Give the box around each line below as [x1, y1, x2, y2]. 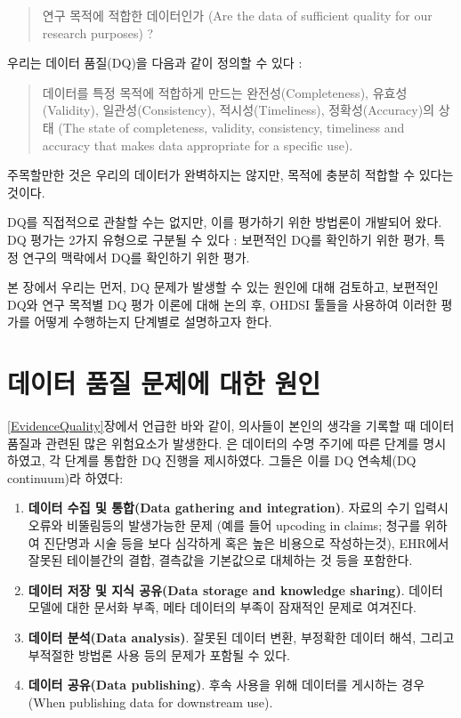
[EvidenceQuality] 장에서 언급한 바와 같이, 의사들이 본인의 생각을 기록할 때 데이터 [7, 416, 455, 435]
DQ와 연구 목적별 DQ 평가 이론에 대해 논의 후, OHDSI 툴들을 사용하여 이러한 [7, 294, 437, 313]
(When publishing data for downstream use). [28, 692, 273, 711]
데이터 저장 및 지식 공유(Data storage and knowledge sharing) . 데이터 [28, 580, 443, 599]
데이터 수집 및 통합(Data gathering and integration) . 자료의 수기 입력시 [28, 498, 449, 517]
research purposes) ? [42, 23, 154, 42]
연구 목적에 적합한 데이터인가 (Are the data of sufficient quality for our [42, 6, 433, 24]
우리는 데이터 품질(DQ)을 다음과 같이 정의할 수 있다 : [7, 53, 303, 72]
